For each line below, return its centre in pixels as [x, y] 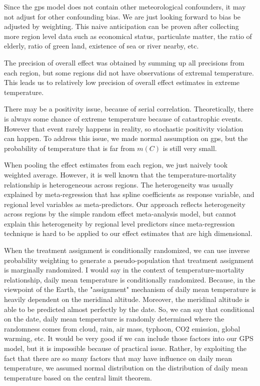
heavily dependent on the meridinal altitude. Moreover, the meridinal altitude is [127, 299]
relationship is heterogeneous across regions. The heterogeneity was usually [119, 184]
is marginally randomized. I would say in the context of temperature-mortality [124, 270]
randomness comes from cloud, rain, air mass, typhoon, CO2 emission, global [122, 328]
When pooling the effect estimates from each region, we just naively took [116, 165]
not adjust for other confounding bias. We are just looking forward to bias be [122, 16]
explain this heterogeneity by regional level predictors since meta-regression [119, 223]
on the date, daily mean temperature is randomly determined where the [114, 319]
